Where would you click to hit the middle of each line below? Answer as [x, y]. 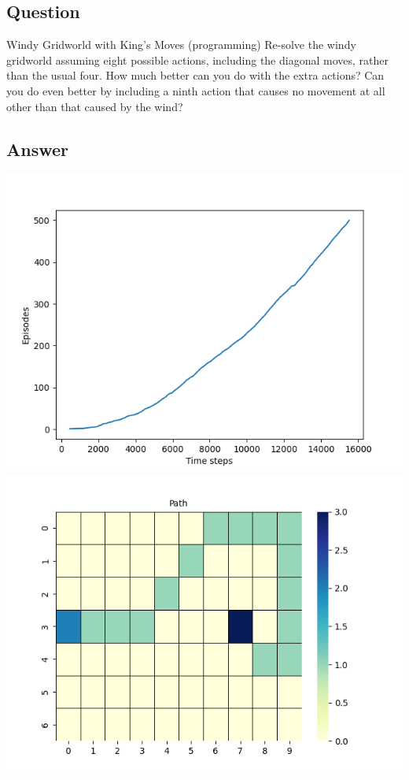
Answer [38, 149]
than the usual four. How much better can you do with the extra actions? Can [195, 75]
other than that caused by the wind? [95, 106]
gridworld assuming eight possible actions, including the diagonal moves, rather [197, 59]
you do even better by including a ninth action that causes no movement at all [196, 90]
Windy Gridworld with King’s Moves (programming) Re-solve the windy [181, 45]
